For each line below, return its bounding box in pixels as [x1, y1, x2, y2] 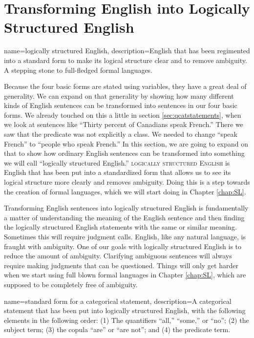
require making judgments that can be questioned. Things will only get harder [4, 260, 238, 270]
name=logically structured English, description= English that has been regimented [4, 45, 250, 56]
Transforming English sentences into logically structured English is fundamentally [4, 203, 249, 213]
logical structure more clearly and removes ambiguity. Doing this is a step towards [4, 177, 250, 187]
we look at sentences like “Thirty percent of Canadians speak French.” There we [4, 119, 243, 129]
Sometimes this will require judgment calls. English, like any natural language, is [4, 232, 246, 241]
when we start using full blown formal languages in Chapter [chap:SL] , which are [4, 270, 246, 280]
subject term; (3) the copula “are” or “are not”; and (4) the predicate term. [4, 324, 231, 335]
